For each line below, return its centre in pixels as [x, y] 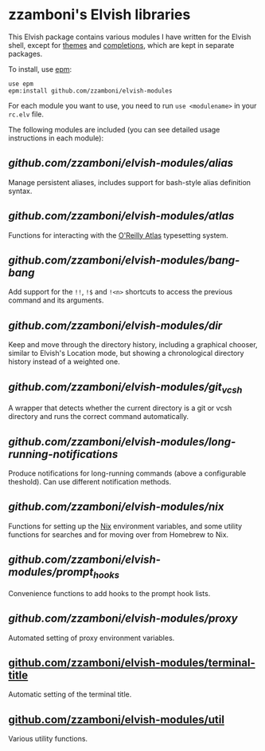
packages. [25, 53]
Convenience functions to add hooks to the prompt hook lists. [109, 593]
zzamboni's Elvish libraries [99, 15]
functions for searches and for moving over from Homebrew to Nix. [119, 534]
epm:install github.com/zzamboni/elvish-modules [90, 91]
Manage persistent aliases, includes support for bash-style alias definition [130, 182]
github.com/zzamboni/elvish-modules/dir [115, 325]
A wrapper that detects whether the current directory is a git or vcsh [120, 408]
